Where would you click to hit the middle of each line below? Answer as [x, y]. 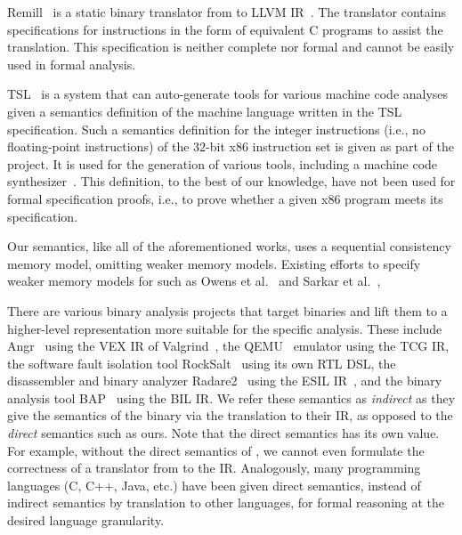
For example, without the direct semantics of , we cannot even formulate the [216, 450]
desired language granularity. [86, 520]
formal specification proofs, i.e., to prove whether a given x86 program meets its [225, 198]
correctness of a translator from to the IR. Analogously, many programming [214, 468]
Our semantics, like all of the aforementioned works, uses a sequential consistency [229, 246]
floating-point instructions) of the [98, 146]
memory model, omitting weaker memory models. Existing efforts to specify [214, 263]
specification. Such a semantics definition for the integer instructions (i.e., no [216, 129]
